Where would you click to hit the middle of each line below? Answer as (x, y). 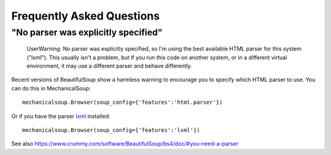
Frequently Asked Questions (86, 16)
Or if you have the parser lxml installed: (61, 116)
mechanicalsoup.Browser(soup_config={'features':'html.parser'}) (123, 103)
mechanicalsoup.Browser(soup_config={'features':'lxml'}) (111, 130)
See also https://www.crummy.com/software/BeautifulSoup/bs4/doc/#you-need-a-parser (125, 144)
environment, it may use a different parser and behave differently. (109, 66)
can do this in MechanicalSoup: (51, 88)
